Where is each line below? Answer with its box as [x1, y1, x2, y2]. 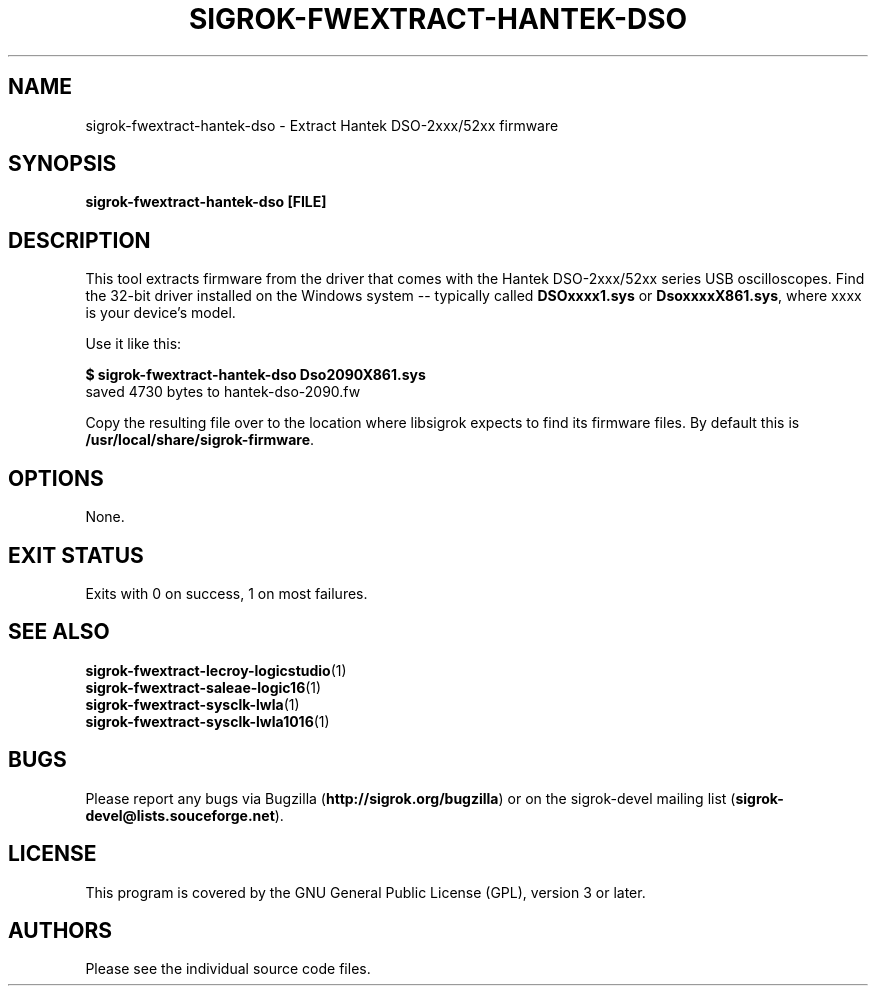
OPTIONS [8, 465, 104, 491]
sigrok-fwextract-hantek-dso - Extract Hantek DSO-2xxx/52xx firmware [85, 116, 559, 134]
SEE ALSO [8, 619, 110, 645]
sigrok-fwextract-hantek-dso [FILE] [85, 193, 327, 211]
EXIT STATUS [8, 542, 144, 568]
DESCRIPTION [8, 227, 151, 253]
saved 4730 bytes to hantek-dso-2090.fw [85, 383, 361, 401]
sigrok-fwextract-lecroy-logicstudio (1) [85, 661, 347, 679]
